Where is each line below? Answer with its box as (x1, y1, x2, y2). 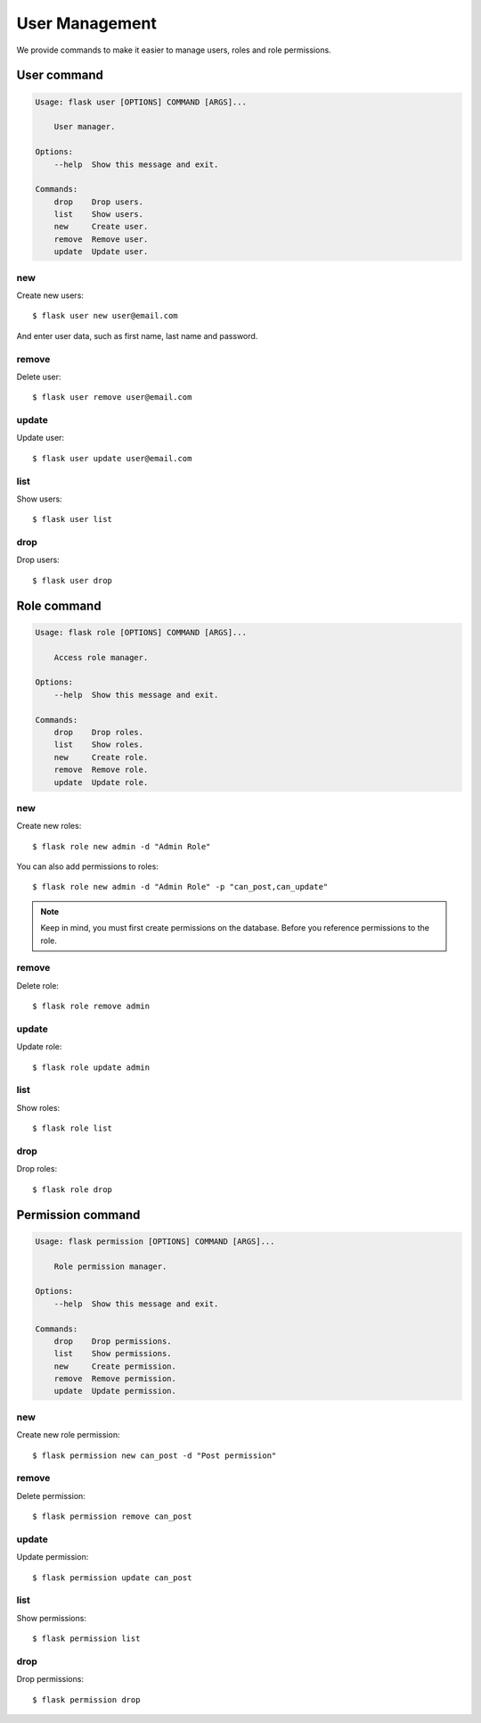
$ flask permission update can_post (32, 1572, 192, 1583)
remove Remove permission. (53, 1374, 177, 1384)
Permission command (16, 1207, 141, 1222)
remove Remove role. (53, 765, 149, 775)
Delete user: (16, 371, 61, 382)
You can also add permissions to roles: (16, 861, 159, 872)
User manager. (53, 121, 116, 132)
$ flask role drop (32, 1184, 113, 1195)
